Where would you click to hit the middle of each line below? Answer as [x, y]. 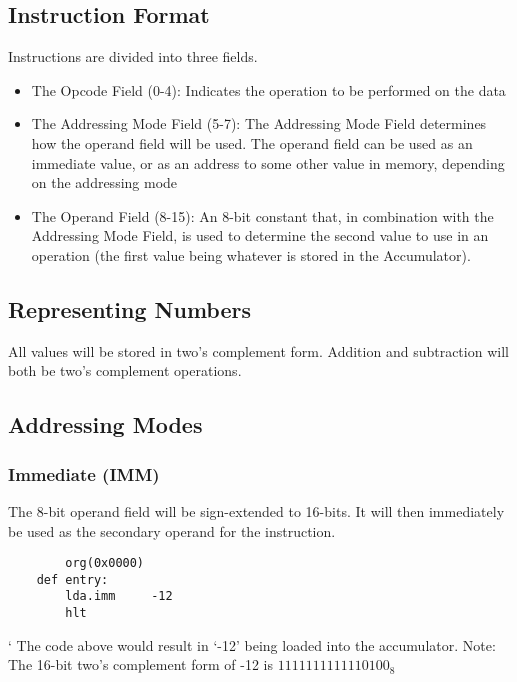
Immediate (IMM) [84, 473]
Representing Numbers [130, 308]
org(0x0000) [105, 563]
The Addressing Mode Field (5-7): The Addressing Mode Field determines [259, 123]
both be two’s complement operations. [125, 370]
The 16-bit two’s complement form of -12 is [140, 664]
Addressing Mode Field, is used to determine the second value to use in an [260, 235]
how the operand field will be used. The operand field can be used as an [252, 142]
